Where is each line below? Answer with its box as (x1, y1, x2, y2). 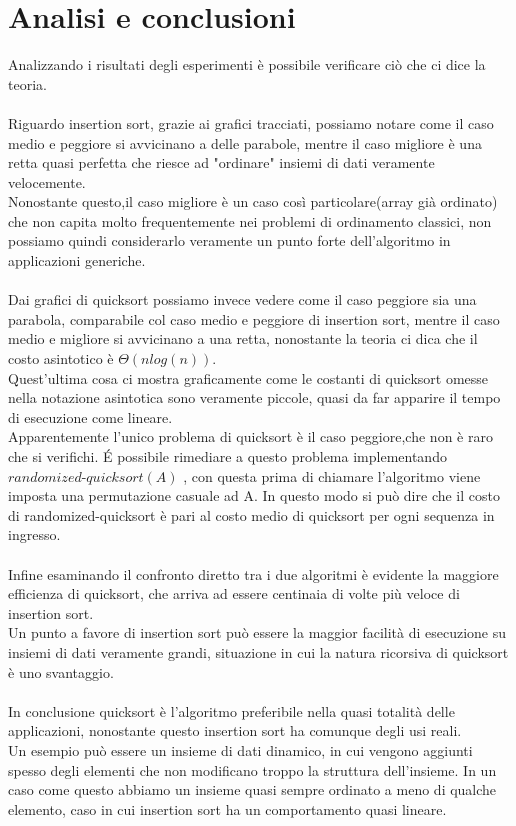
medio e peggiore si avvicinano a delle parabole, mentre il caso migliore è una (8, 132, 482, 153)
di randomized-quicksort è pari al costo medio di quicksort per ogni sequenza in (8, 504, 495, 525)
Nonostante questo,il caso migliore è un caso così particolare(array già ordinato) (8, 191, 498, 212)
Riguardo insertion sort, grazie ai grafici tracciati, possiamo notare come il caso (8, 112, 494, 133)
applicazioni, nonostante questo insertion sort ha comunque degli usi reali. (8, 720, 462, 741)
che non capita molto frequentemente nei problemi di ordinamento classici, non (8, 210, 492, 231)
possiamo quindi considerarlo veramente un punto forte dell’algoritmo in (8, 230, 451, 251)
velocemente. (8, 171, 86, 192)
